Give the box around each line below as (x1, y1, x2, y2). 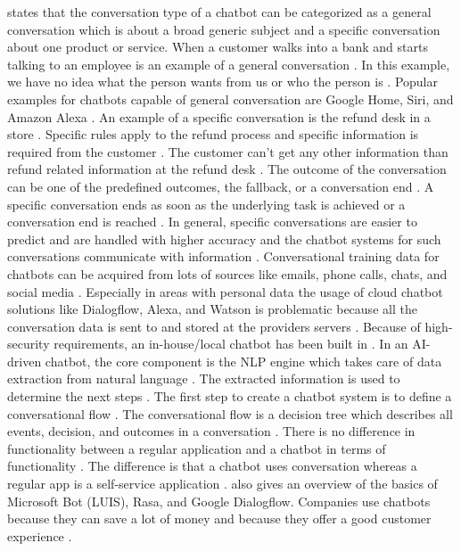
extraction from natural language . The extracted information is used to (7, 369, 400, 388)
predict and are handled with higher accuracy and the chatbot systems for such (7, 229, 441, 248)
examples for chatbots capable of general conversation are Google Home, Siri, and (7, 89, 454, 108)
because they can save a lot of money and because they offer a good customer (7, 509, 432, 528)
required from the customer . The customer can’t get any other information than (7, 142, 449, 160)
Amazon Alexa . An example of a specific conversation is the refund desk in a (7, 107, 431, 126)
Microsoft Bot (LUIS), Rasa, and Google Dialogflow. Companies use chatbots (7, 491, 431, 510)
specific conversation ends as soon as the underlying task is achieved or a (7, 194, 406, 213)
